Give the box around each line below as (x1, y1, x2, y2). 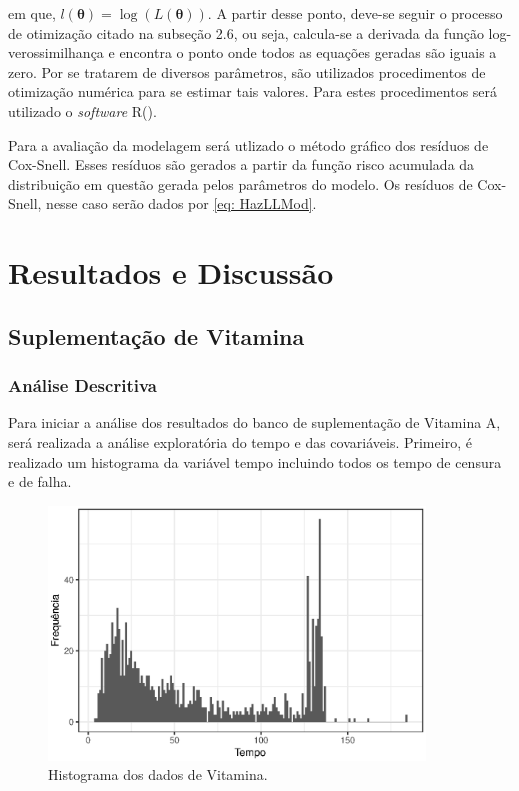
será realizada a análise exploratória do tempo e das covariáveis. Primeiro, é (8, 431, 472, 452)
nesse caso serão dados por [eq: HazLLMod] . (46, 193, 317, 214)
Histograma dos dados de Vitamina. (48, 764, 268, 785)
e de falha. (8, 471, 72, 492)
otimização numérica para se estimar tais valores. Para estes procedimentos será (8, 81, 498, 102)
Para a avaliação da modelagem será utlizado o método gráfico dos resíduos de (8, 134, 489, 155)
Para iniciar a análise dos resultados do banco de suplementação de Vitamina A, (8, 412, 501, 433)
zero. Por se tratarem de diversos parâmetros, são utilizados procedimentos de (8, 61, 486, 82)
